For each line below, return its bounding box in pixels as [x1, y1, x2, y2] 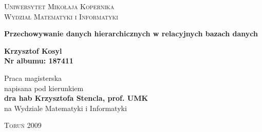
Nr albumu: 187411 [4, 55, 73, 66]
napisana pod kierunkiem [4, 82, 84, 93]
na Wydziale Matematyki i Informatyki [4, 102, 127, 113]
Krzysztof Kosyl [4, 45, 62, 56]
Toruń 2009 [4, 120, 42, 130]
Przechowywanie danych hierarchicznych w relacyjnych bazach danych [4, 28, 258, 39]
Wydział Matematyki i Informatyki [4, 11, 118, 21]
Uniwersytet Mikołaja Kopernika [4, 1, 115, 11]
